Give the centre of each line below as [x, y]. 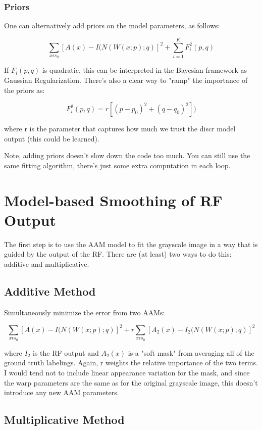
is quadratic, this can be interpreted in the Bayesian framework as [144, 70]
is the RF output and [66, 352]
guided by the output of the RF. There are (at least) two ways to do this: [118, 254]
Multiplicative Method [64, 420]
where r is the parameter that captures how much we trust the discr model [120, 129]
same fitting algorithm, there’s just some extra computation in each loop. [117, 165]
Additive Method [50, 291]
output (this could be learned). [52, 138]
